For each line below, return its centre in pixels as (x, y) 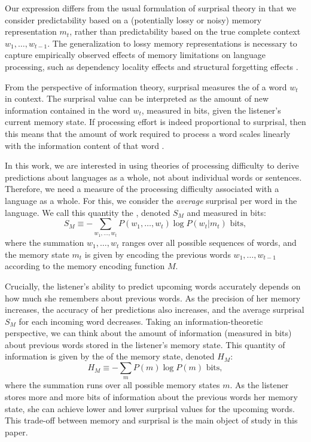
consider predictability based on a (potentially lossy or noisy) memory (133, 19)
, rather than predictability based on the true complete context (185, 31)
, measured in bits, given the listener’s (211, 110)
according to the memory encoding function (85, 266)
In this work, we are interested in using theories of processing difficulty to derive (152, 165)
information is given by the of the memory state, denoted (110, 356)
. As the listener (259, 385)
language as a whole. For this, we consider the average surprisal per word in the (151, 200)
